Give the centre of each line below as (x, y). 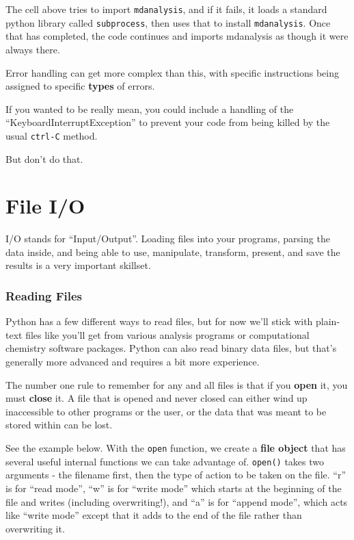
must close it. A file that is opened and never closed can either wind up (156, 398)
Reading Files (44, 295)
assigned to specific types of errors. (80, 86)
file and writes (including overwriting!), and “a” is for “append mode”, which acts (177, 501)
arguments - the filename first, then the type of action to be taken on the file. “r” (176, 475)
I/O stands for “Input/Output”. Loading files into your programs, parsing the (168, 239)
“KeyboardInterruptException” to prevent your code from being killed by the (168, 122)
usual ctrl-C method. (52, 135)
